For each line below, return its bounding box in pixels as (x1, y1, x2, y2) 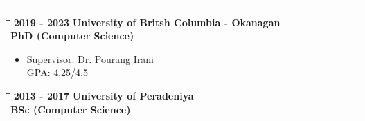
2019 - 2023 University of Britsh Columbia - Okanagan (13, 15, 281, 29)
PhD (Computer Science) (10, 28, 134, 43)
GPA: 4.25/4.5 (26, 65, 88, 80)
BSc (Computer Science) (10, 102, 131, 116)
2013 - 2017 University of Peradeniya (13, 88, 194, 102)
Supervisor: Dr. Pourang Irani (26, 51, 154, 66)
